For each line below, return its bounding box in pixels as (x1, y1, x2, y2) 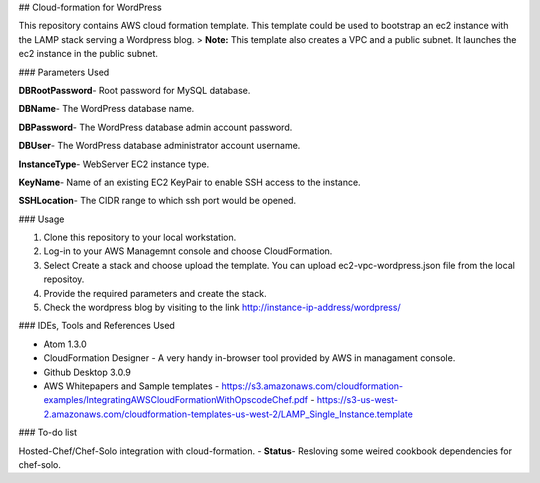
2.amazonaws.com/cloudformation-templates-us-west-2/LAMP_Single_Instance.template (43, 408, 414, 420)
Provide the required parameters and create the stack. (43, 287, 267, 299)
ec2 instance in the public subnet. (18, 48, 159, 60)
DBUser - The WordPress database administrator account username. (18, 140, 301, 152)
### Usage (18, 213, 65, 225)
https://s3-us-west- (316, 394, 399, 406)
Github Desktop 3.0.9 (43, 366, 132, 378)
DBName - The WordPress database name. (18, 103, 195, 115)
